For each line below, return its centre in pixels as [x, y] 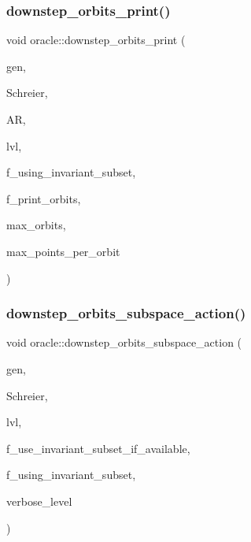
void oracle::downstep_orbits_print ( [96, 40]
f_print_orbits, [44, 198]
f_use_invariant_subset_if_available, [98, 448]
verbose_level [39, 501]
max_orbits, [36, 225]
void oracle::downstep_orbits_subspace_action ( [124, 342]
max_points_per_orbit [63, 251]
